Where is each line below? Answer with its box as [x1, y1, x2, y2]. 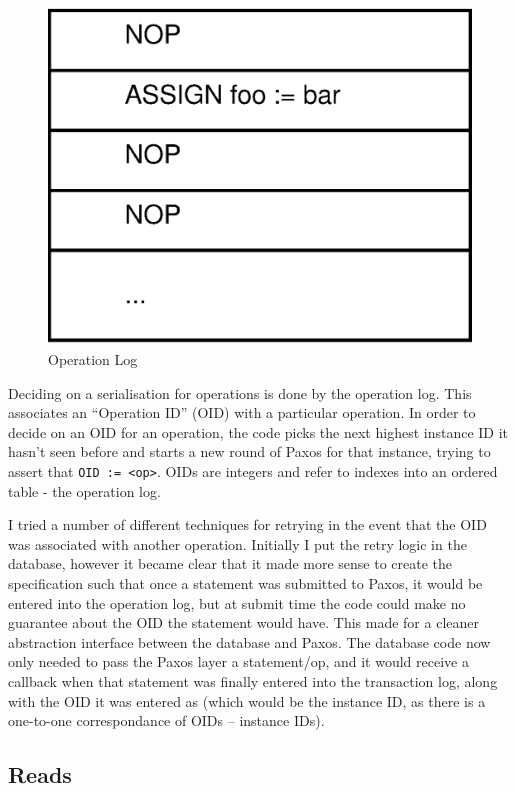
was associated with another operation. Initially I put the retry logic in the [8, 533, 467, 554]
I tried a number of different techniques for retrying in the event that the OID [8, 514, 487, 535]
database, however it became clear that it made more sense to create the [8, 553, 453, 574]
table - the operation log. [8, 480, 161, 501]
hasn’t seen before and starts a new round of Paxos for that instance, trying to [8, 441, 491, 462]
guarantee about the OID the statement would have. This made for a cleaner [8, 612, 479, 633]
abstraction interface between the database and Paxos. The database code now [8, 631, 491, 652]
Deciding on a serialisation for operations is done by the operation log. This [8, 382, 472, 403]
